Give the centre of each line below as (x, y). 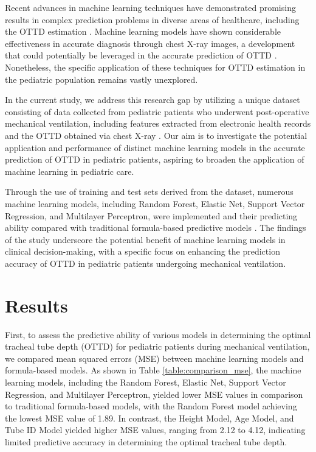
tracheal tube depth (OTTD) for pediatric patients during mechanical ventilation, (157, 346)
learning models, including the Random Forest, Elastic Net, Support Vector (146, 382)
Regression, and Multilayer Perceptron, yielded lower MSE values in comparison (154, 394)
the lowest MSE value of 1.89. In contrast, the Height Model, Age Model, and (149, 418)
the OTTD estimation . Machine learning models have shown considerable (143, 31)
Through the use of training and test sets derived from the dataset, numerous (149, 192)
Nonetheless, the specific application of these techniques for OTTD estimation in (155, 67)
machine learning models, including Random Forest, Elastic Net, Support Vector (155, 203)
